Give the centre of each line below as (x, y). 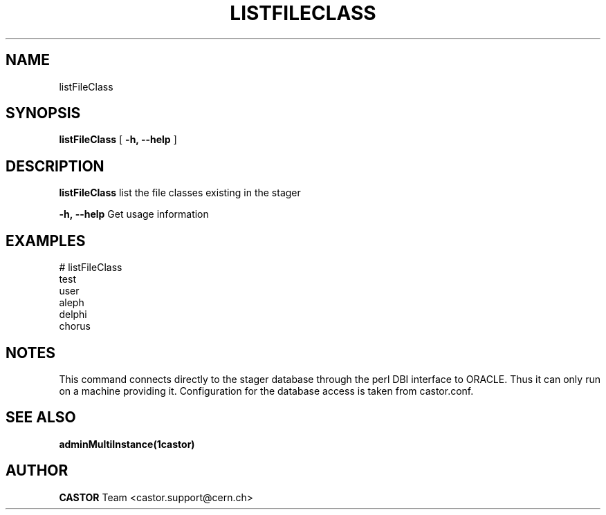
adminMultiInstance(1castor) (127, 444)
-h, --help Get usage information (134, 214)
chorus (75, 326)
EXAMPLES (46, 241)
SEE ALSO (41, 418)
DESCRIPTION (55, 166)
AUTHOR (37, 471)
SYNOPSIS (43, 113)
